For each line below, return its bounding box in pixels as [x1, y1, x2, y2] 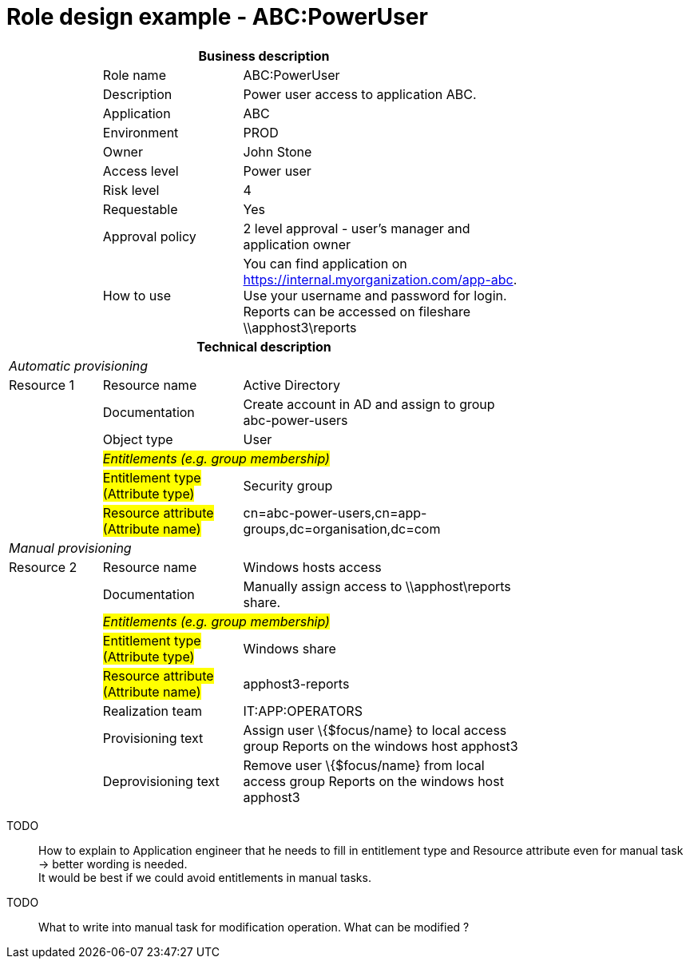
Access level [102, 162, 179, 179]
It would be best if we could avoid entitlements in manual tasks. [38, 870, 371, 884]
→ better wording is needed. [38, 856, 188, 871]
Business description [198, 47, 330, 64]
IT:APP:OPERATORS [243, 702, 363, 719]
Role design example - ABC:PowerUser [6, 3, 428, 30]
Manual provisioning [9, 539, 132, 556]
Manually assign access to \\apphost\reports [243, 578, 511, 594]
